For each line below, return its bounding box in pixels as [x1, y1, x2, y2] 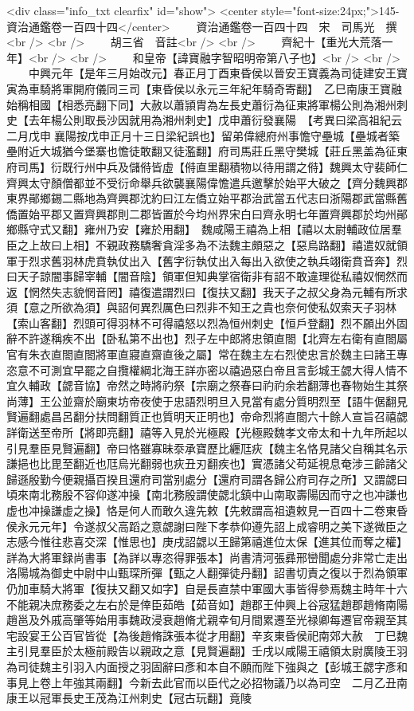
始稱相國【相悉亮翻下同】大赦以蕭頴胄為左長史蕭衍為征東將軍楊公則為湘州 [6, 96, 396, 112]
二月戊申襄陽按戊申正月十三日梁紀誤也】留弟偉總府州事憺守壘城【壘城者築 [6, 127, 400, 143]
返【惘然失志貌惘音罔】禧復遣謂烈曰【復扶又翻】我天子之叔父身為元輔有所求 [6, 283, 408, 300]
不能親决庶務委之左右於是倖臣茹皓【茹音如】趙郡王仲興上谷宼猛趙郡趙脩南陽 [6, 595, 408, 612]
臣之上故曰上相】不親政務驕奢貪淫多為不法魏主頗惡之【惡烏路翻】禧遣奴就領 [6, 236, 408, 253]
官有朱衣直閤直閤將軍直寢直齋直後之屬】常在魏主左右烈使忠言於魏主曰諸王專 [6, 346, 408, 363]
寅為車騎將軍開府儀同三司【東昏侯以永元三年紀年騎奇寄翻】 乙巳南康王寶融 [6, 80, 402, 96]
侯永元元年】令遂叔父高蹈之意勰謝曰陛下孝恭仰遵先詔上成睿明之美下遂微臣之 [6, 517, 408, 534]
